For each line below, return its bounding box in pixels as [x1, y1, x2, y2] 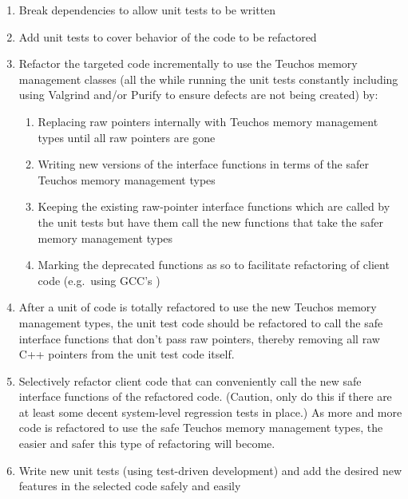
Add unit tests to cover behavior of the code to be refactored [18, 28, 317, 45]
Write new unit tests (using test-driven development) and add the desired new [18, 461, 402, 478]
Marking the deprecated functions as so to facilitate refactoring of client [38, 256, 390, 273]
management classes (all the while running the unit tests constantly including [18, 70, 398, 87]
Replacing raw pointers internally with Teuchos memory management [38, 113, 378, 129]
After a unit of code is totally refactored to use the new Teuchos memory [18, 299, 377, 315]
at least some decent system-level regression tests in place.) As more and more [18, 403, 402, 420]
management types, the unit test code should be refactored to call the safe [18, 314, 383, 331]
